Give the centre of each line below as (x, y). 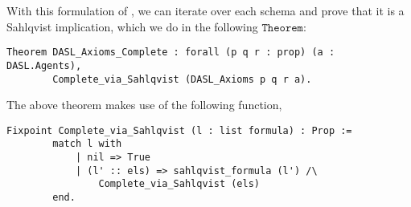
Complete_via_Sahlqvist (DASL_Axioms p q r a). (182, 79)
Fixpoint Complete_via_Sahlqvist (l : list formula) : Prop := (179, 130)
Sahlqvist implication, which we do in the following (132, 26)
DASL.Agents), (44, 65)
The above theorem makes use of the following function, (144, 105)
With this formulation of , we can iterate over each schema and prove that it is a (205, 10)
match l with (87, 144)
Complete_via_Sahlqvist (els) (179, 184)
